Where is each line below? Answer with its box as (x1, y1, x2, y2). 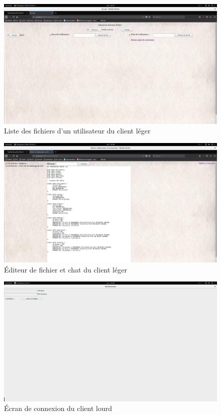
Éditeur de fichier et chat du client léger (4, 264, 127, 274)
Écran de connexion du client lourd (4, 403, 112, 413)
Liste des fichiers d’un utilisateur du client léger (4, 125, 151, 136)
